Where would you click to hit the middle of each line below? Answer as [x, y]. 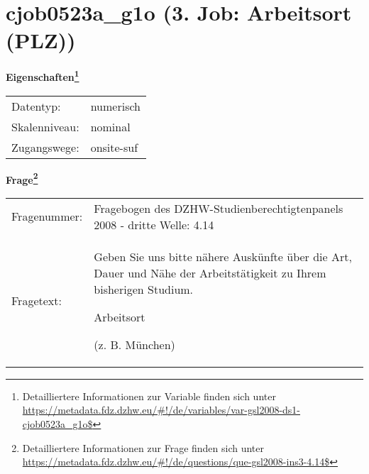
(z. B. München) [134, 344]
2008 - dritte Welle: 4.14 [154, 224]
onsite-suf [114, 147]
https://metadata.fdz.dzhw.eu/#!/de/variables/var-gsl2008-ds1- [161, 410]
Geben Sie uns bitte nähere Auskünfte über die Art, [223, 256]
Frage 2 [22, 178]
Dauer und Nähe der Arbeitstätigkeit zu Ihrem [210, 272]
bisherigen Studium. [144, 289]
